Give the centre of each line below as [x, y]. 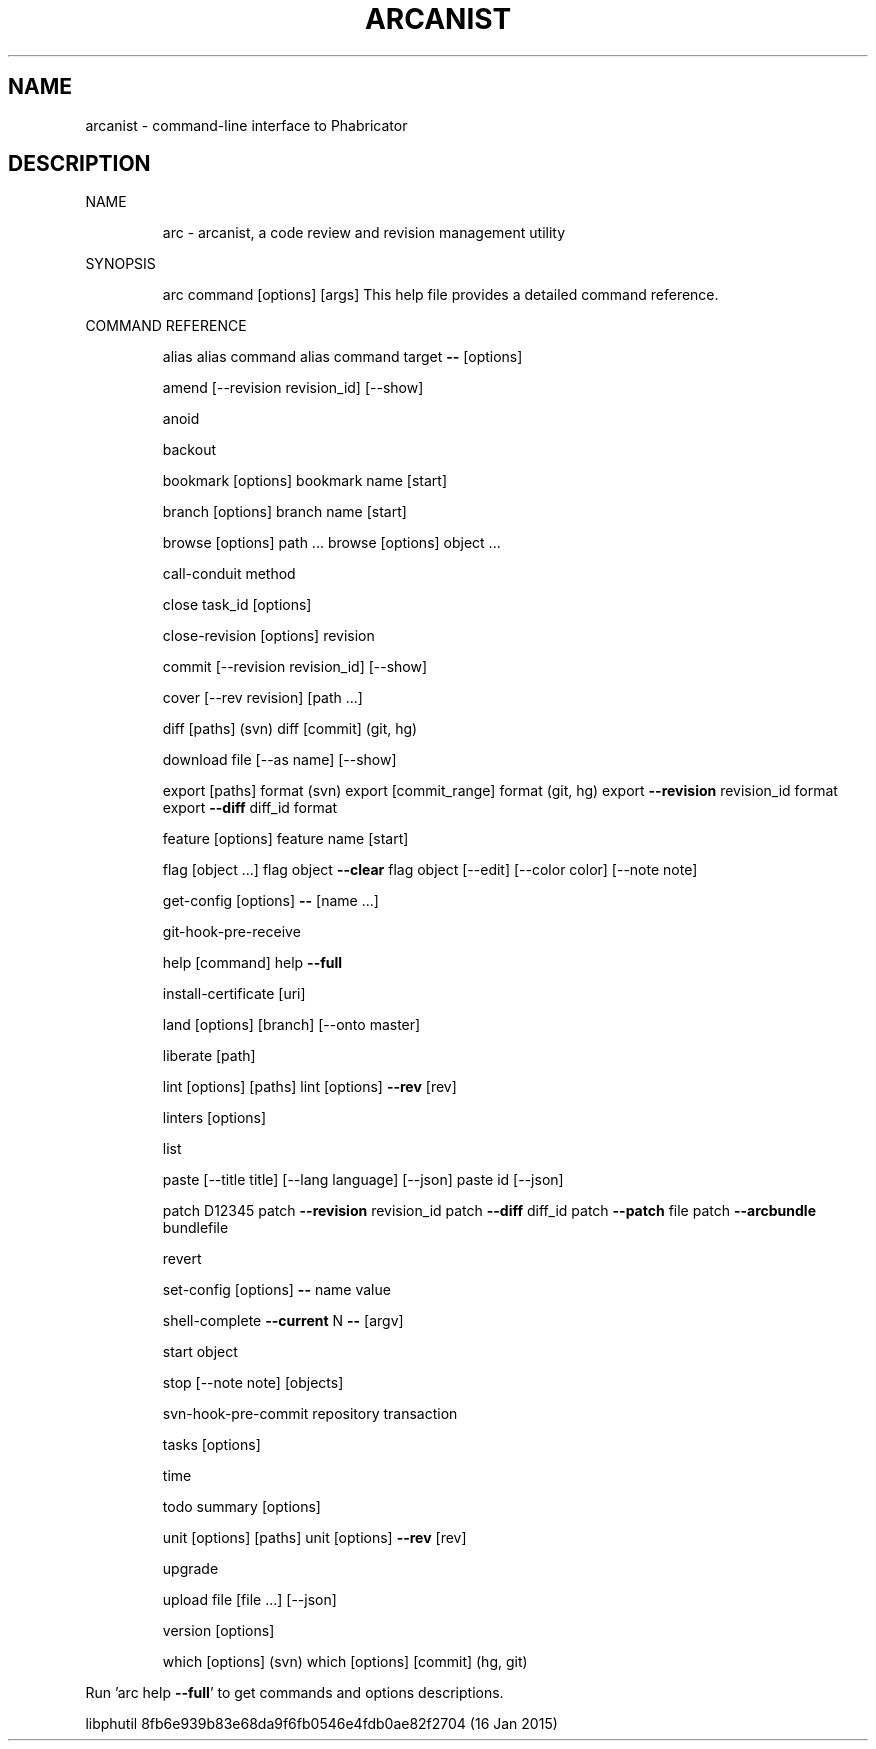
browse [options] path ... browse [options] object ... [331, 543]
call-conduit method [229, 574]
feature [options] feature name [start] [285, 839]
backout [189, 450]
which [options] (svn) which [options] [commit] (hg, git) [345, 1662]
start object [200, 1352]
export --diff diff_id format [250, 808]
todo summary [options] [241, 1507]
